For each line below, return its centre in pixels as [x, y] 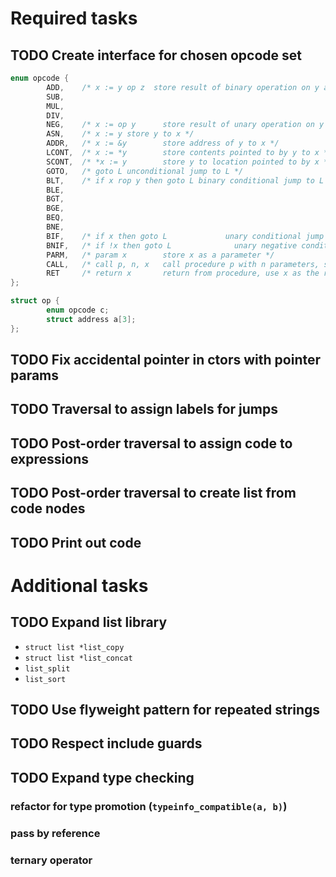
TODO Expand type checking [102, 777]
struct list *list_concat [78, 658]
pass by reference [55, 833]
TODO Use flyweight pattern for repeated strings [165, 709]
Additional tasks [79, 585]
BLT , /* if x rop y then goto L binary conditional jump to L [185, 180]
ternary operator [51, 860]
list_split [47, 668]
